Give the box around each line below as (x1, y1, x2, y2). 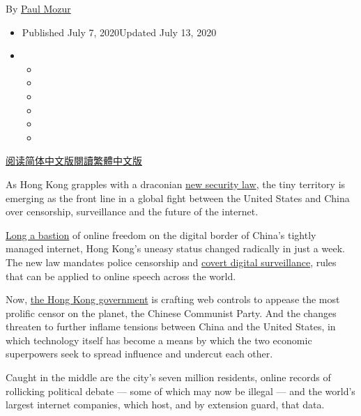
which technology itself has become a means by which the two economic (6, 332, 312, 347)
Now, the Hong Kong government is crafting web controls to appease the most (6, 292, 340, 307)
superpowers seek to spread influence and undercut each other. (6, 346, 273, 361)
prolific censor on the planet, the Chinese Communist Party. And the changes (6, 305, 337, 320)
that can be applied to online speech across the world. (6, 268, 236, 283)
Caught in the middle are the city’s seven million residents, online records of (6, 370, 331, 385)
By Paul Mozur (6, 1, 71, 15)
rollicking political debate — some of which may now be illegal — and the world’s (6, 383, 355, 398)
